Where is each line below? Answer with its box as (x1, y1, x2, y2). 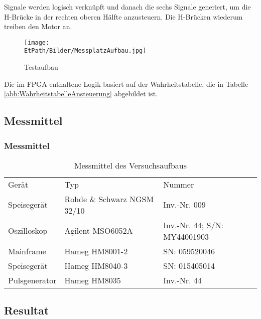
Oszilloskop (8, 225, 48, 237)
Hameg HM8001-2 (64, 245, 128, 257)
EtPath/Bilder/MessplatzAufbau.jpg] (24, 47, 147, 55)
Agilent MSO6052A (64, 225, 133, 237)
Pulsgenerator (8, 274, 57, 286)
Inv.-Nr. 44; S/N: (163, 219, 223, 231)
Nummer (163, 178, 194, 190)
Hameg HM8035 (64, 274, 121, 286)
